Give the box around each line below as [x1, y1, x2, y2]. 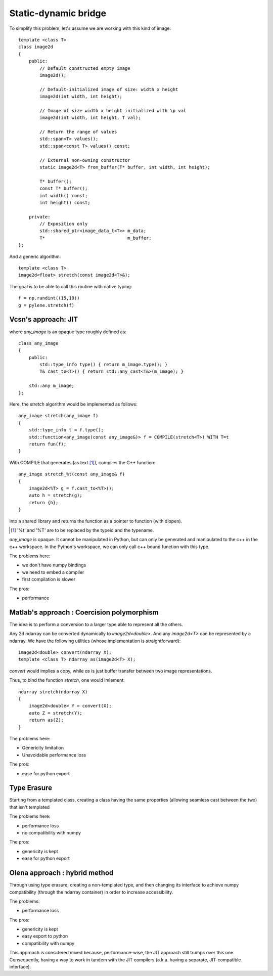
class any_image [18, 340, 59, 346]
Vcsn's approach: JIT [9, 315, 78, 324]
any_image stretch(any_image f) [18, 413, 99, 419]
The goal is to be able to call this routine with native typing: [9, 283, 132, 289]
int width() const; [39, 193, 88, 198]
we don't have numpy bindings [22, 562, 86, 568]
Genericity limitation [22, 745, 64, 751]
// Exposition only [39, 221, 88, 227]
